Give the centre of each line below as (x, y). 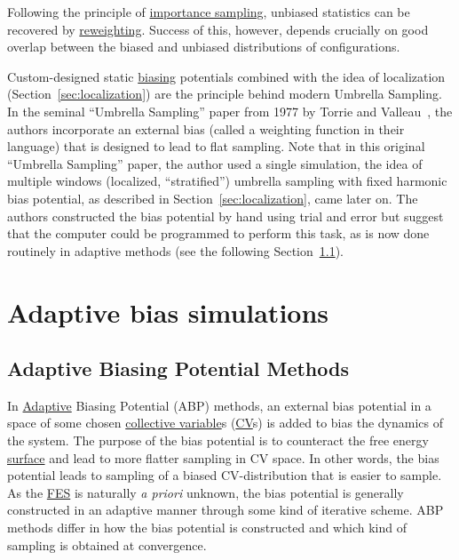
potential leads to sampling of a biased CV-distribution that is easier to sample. (225, 475)
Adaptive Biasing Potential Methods (178, 368)
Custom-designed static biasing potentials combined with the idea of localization (226, 76)
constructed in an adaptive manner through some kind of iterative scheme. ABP (226, 510)
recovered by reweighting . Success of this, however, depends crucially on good (218, 29)
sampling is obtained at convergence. (107, 544)
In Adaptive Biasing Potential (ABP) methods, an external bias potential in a (219, 405)
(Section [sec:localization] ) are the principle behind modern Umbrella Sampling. (225, 94)
